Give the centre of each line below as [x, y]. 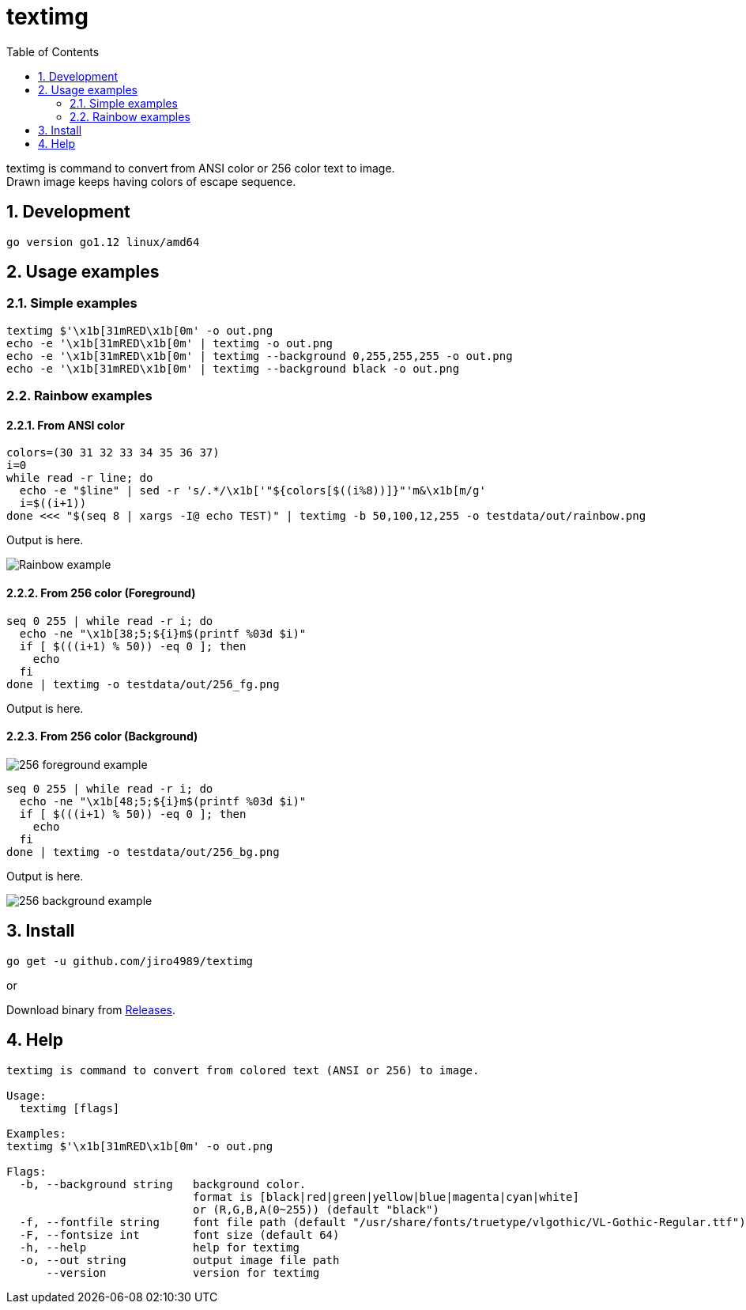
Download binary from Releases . [91, 1009]
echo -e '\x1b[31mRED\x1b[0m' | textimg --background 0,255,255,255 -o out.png [260, 356]
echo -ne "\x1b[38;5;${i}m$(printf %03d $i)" [163, 633]
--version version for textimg [183, 1272]
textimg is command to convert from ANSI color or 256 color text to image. [201, 168]
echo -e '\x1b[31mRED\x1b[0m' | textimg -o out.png [170, 343]
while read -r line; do [80, 478]
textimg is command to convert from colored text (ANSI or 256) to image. [243, 1070]
